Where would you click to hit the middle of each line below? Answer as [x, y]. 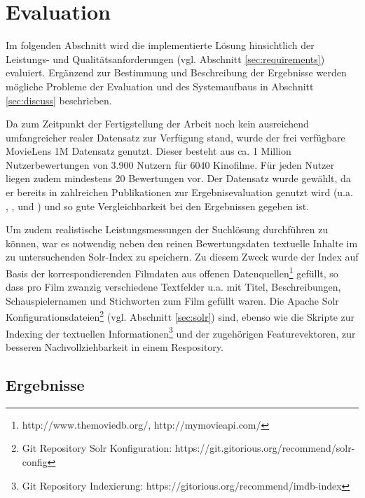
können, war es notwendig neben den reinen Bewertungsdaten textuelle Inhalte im [182, 243]
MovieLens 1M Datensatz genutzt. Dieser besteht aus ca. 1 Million [149, 151]
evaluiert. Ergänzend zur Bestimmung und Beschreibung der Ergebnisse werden [176, 72]
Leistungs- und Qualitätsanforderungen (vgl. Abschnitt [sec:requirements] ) [165, 58]
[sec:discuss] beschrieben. [59, 100]
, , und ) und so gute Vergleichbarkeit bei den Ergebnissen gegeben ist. [158, 206]
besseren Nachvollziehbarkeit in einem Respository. [115, 346]
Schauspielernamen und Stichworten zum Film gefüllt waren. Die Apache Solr [172, 300]
